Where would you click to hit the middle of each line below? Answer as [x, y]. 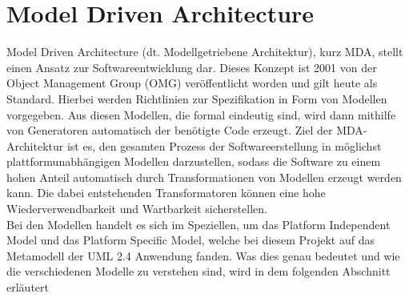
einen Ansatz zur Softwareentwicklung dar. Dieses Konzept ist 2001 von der [192, 67]
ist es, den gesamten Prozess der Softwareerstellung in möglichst [224, 145]
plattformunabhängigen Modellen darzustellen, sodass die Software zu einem [194, 161]
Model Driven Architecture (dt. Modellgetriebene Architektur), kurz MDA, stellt [205, 52]
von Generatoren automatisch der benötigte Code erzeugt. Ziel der [170, 130]
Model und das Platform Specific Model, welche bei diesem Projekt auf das [190, 240]
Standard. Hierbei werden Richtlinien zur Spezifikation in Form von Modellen [197, 98]
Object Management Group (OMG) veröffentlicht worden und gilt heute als [192, 83]
